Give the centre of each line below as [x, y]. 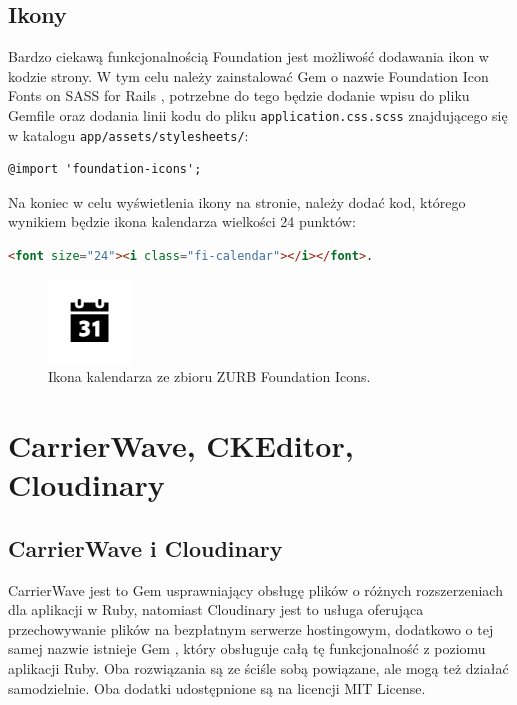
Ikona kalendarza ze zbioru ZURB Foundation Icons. [209, 376]
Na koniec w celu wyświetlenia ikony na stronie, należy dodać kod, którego [237, 201]
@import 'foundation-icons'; [105, 169]
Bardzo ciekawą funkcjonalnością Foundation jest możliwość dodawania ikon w [248, 56]
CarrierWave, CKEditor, [181, 445]
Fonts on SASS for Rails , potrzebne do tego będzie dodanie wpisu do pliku [239, 95]
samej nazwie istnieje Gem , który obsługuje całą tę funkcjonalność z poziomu [247, 648]
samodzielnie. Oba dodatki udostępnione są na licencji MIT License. [217, 687]
